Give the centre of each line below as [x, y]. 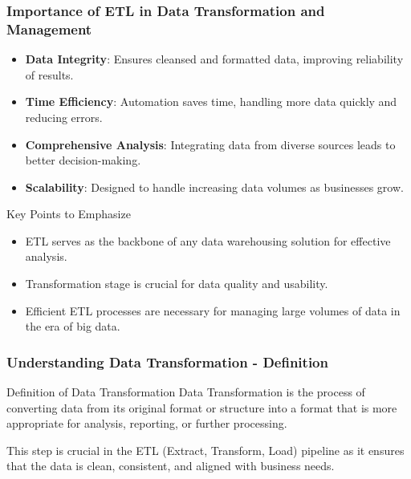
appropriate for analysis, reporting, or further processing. [147, 423]
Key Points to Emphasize [69, 214]
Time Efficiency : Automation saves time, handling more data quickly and [211, 101]
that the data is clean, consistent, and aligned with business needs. [171, 466]
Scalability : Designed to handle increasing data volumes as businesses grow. [214, 187]
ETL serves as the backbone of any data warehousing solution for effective [208, 240]
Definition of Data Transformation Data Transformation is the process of [186, 392]
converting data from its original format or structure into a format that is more [202, 407]
